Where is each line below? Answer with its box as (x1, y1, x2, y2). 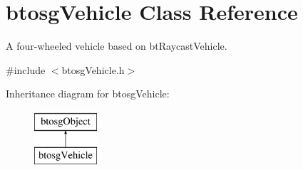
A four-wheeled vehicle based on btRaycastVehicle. (6, 38, 227, 53)
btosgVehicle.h (61, 62, 125, 77)
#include (6, 62, 46, 77)
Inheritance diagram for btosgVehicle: (6, 86, 170, 101)
